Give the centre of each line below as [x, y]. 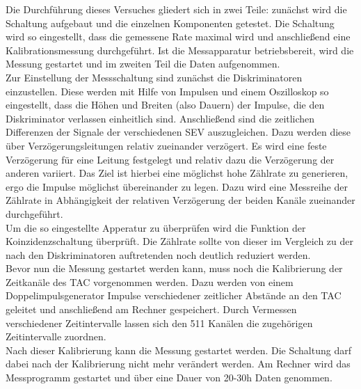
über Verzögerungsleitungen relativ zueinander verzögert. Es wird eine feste [166, 145]
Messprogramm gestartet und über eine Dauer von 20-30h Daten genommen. [169, 378]
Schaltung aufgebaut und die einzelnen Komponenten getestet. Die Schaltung [170, 23]
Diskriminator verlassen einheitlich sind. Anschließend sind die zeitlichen [160, 118]
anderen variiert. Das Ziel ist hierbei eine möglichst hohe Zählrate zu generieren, [177, 173]
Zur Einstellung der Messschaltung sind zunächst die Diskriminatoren [154, 77]
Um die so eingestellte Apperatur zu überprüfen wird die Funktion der [156, 227]
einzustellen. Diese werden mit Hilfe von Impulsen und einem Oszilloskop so [167, 91]
